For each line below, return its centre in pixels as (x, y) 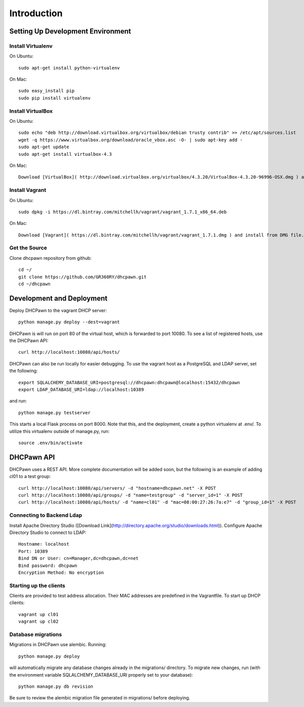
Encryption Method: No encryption (61, 573)
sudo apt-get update (44, 147)
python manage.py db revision (56, 686)
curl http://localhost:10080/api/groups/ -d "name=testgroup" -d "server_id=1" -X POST (131, 495)
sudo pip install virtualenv (54, 98)
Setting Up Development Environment (70, 31)
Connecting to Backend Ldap (46, 515)
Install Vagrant (28, 190)
